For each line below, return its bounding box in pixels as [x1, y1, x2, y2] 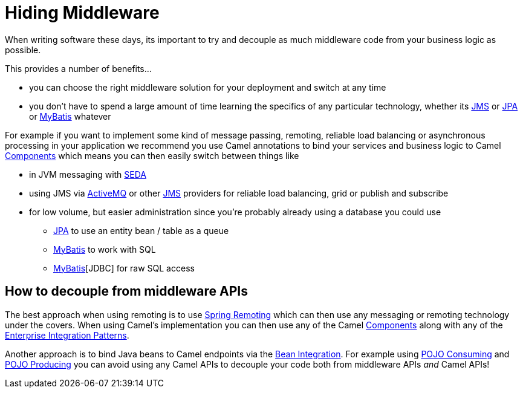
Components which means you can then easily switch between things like [5, 150, 299, 161]
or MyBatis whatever [29, 111, 111, 122]
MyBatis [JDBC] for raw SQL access [53, 262, 195, 273]
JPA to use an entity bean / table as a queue [53, 225, 229, 236]
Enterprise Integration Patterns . [5, 330, 129, 340]
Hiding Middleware [5, 2, 160, 23]
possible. [5, 44, 41, 55]
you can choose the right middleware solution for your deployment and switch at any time [29, 82, 386, 93]
